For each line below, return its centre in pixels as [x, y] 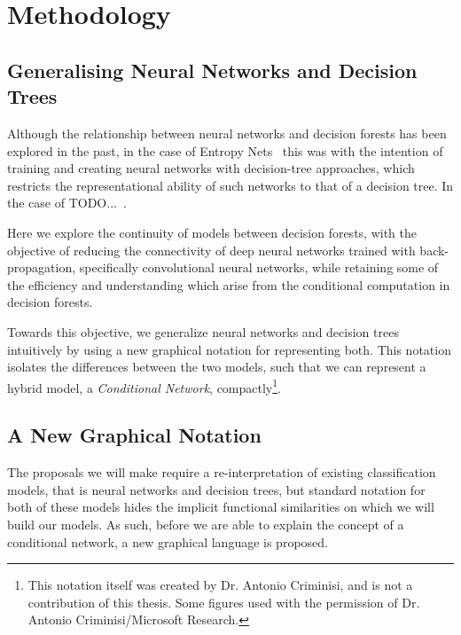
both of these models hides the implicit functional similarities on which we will [221, 507]
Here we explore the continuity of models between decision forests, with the [212, 232]
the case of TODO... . [67, 203]
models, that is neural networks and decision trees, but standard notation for [216, 489]
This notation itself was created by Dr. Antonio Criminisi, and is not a [220, 585]
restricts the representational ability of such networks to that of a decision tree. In [230, 185]
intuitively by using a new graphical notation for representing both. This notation [229, 349]
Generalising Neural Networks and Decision [212, 70]
